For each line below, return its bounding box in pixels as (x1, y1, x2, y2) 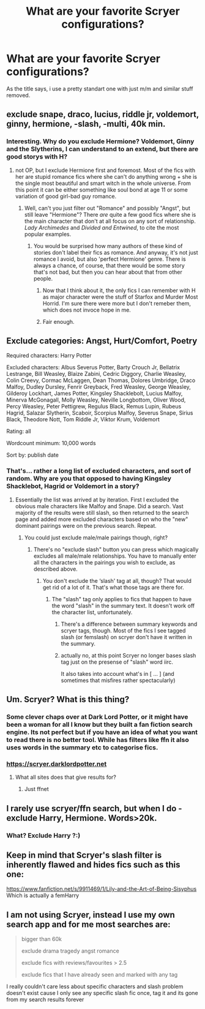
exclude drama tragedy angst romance (21, 947, 119, 955)
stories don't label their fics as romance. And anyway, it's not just (33, 249, 198, 256)
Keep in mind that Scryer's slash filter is (6, 850, 162, 861)
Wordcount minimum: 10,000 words (6, 440, 96, 447)
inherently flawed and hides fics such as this (6, 860, 181, 870)
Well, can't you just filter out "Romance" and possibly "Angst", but (24, 204, 191, 212)
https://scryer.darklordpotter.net (6, 759, 107, 768)
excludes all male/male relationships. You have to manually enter (33, 552, 197, 560)
